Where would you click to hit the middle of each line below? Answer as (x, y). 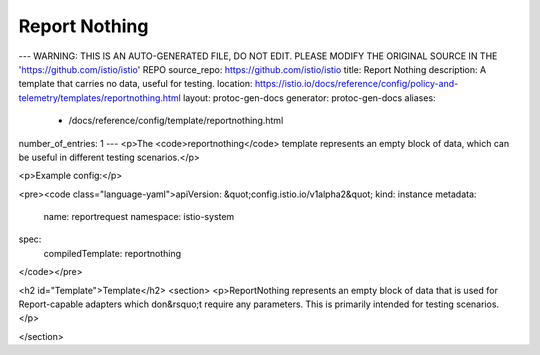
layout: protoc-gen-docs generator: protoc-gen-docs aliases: (309, 97)
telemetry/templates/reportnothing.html (100, 97)
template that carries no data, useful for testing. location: (136, 84)
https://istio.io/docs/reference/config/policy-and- (356, 84)
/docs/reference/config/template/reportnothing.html (176, 121)
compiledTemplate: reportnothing (112, 253)
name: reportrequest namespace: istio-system (139, 217)
